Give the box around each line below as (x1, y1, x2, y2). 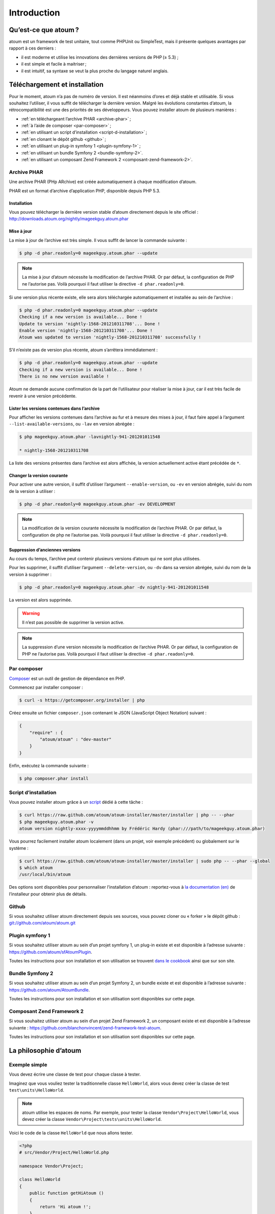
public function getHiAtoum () (29, 1190, 104, 1196)
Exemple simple (9, 1061, 48, 1068)
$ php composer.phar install (19, 776, 89, 781)
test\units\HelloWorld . (9, 1087, 65, 1093)
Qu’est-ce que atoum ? (9, 26, 79, 34)
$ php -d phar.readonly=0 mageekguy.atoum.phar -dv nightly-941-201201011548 (19, 584, 209, 590)
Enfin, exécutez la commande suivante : (9, 762, 89, 768)
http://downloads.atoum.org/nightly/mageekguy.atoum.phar (9, 216, 129, 222)
